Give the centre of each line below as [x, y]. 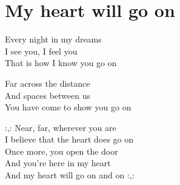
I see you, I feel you [41, 51]
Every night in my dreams [53, 39]
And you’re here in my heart [58, 163]
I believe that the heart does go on [69, 139]
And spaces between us [48, 95]
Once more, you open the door [62, 151]
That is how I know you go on [61, 63]
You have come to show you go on [68, 107]
